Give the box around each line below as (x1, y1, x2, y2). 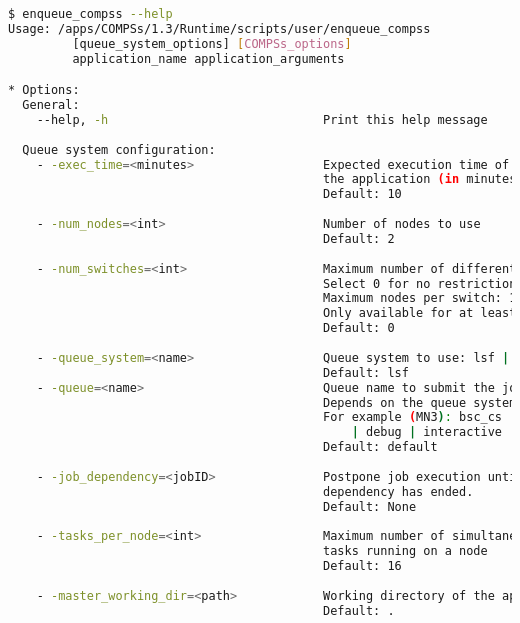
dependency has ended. (323, 484, 474, 499)
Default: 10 (323, 187, 402, 202)
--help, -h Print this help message (36, 112, 488, 127)
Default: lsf (323, 365, 409, 380)
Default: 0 (323, 321, 395, 336)
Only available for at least (323, 306, 517, 321)
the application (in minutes (323, 172, 517, 187)
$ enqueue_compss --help (8, 7, 173, 21)
